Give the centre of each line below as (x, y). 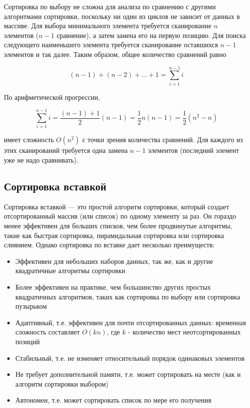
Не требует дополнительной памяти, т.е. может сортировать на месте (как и (128, 374)
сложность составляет (48, 332)
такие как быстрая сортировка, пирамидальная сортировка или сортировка (114, 235)
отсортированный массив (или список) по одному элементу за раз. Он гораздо (120, 216)
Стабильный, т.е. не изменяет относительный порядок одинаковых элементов (130, 358)
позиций (27, 341)
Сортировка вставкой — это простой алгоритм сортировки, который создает (116, 206)
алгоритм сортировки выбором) (62, 383)
